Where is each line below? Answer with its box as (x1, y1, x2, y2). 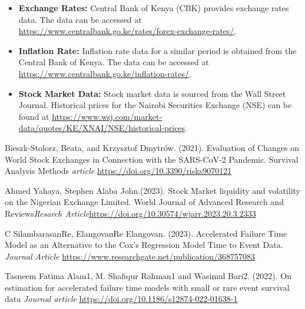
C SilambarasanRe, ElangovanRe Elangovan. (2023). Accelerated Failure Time (5, 227, 287, 239)
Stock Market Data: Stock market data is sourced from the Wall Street (18, 87, 286, 99)
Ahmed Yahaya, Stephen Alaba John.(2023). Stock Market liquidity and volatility (5, 184, 300, 196)
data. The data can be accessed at (18, 13, 142, 25)
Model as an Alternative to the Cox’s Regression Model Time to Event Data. (5, 239, 283, 251)
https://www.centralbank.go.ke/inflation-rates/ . (18, 67, 191, 79)
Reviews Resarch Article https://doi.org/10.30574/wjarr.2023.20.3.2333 (5, 207, 256, 219)
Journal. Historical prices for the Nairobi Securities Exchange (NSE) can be (18, 99, 292, 111)
